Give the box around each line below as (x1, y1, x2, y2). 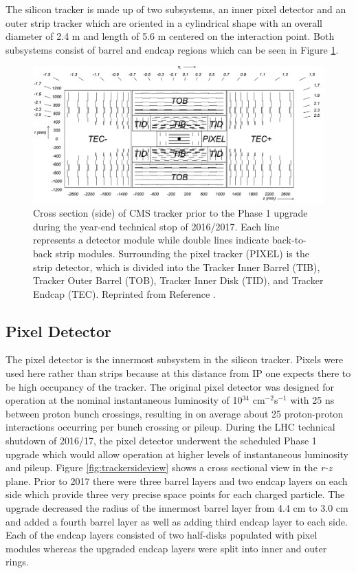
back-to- (271, 233, 307, 247)
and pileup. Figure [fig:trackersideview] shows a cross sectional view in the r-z (5, 460, 333, 475)
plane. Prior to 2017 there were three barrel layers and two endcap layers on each (5, 473, 348, 488)
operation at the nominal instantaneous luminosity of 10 (5, 393, 243, 407)
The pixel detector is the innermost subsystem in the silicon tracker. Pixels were (5, 352, 344, 367)
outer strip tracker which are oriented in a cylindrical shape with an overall (5, 15, 322, 30)
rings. (5, 554, 29, 569)
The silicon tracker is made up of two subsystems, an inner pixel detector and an (5, 2, 346, 16)
